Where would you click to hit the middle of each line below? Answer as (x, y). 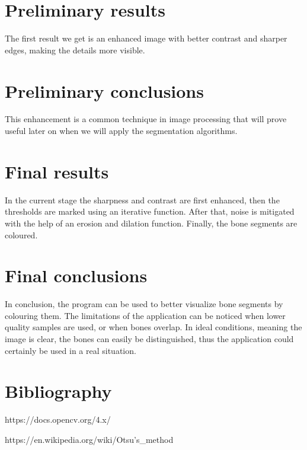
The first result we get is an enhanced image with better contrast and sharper (146, 38)
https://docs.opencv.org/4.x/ (58, 419)
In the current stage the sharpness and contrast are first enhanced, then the (142, 200)
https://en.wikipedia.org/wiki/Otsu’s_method (89, 439)
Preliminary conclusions (104, 90)
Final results (57, 171)
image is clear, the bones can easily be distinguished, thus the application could (149, 339)
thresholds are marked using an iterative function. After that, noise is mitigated (150, 211)
